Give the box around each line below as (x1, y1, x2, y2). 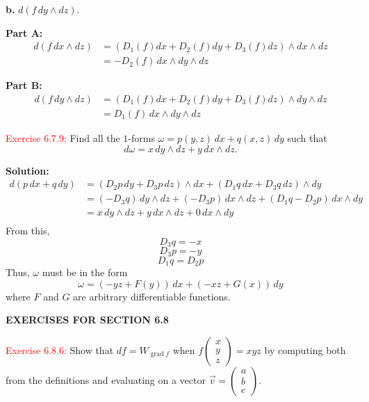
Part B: (6, 78, 42, 93)
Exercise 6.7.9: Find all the (6, 130, 120, 145)
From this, (6, 223, 50, 238)
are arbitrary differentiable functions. (73, 289, 231, 303)
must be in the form (42, 265, 128, 280)
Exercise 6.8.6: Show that (6, 342, 114, 357)
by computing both (264, 342, 346, 357)
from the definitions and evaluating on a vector (6, 372, 206, 387)
